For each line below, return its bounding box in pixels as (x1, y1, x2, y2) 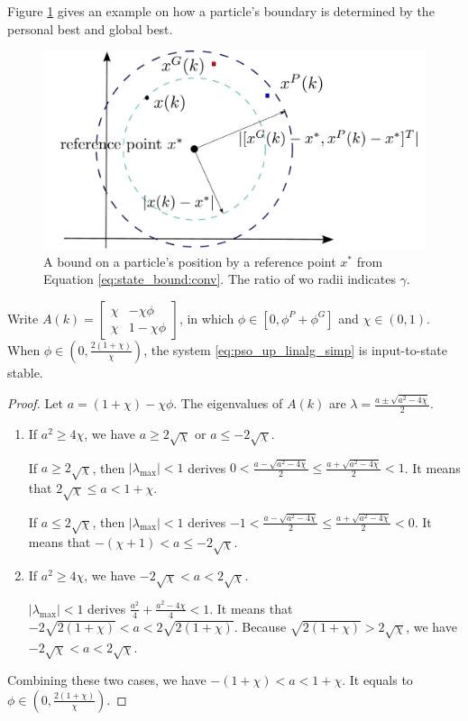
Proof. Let (7, 394, 63, 413)
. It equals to (342, 671, 413, 689)
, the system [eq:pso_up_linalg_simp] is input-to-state (143, 340, 448, 359)
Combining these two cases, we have (7, 671, 206, 689)
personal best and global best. (7, 19, 173, 38)
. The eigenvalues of (173, 394, 283, 413)
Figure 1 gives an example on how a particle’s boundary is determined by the (7, 2, 435, 20)
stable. (7, 362, 43, 381)
